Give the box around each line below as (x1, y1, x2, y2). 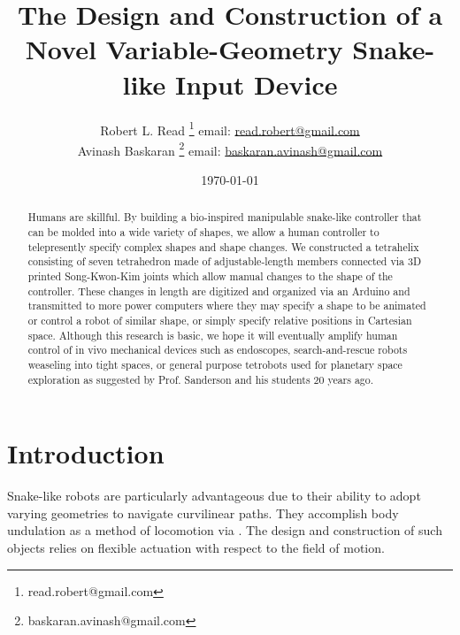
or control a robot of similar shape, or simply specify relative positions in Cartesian (27, 312, 412, 327)
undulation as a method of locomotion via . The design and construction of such (7, 521, 442, 539)
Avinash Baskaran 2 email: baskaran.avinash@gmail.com (77, 138, 383, 159)
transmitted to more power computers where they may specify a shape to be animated (27, 298, 426, 313)
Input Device (174, 65, 338, 102)
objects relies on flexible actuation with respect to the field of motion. (7, 538, 385, 556)
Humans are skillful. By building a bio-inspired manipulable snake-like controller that (27, 210, 422, 225)
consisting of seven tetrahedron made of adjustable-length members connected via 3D (27, 254, 421, 269)
